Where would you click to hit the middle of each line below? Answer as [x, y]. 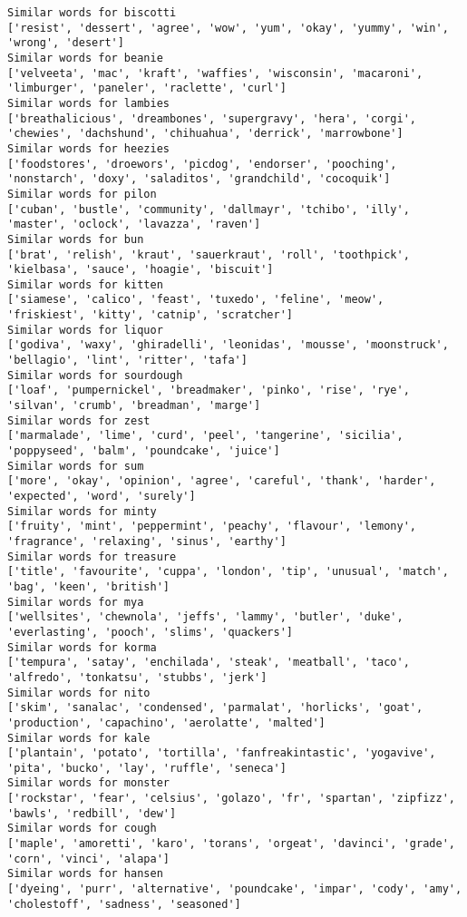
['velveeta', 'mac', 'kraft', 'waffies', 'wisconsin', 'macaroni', [215, 73]
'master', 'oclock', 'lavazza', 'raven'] [134, 224]
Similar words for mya [76, 602]
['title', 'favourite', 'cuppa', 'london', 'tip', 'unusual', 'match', [228, 572]
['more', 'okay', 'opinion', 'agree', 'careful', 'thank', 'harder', [222, 481]
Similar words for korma [82, 647]
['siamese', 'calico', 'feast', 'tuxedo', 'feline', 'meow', [196, 300]
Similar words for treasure [92, 556]
